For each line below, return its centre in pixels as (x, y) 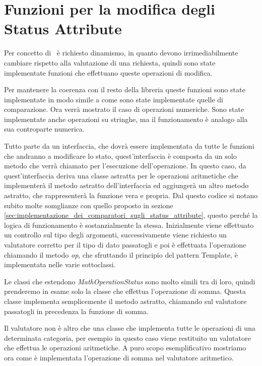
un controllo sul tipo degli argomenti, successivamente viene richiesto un (115, 235)
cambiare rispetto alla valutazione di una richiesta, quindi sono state (110, 62)
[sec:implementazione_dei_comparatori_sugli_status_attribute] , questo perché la (131, 215)
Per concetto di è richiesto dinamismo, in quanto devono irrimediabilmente (121, 53)
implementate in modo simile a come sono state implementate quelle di (114, 99)
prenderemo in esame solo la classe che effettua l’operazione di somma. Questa (125, 291)
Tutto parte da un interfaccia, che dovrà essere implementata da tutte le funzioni (129, 146)
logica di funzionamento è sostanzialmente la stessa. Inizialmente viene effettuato (129, 225)
